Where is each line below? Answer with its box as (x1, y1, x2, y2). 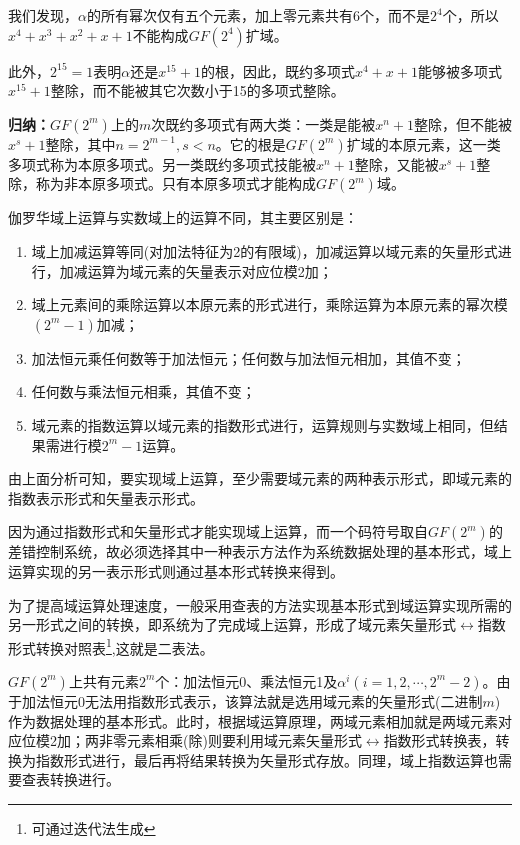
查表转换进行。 (21, 769, 120, 790)
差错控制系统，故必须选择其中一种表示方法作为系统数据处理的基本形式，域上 (8, 541, 512, 562)
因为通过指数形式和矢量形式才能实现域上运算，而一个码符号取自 (8, 521, 428, 542)
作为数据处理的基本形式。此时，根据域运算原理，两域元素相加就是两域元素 (8, 710, 498, 731)
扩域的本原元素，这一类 (346, 133, 501, 154)
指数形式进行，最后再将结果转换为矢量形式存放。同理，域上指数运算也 (35, 749, 498, 770)
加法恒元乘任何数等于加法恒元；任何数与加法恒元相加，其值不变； (31, 347, 466, 368)
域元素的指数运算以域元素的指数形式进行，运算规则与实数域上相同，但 (31, 414, 494, 435)
